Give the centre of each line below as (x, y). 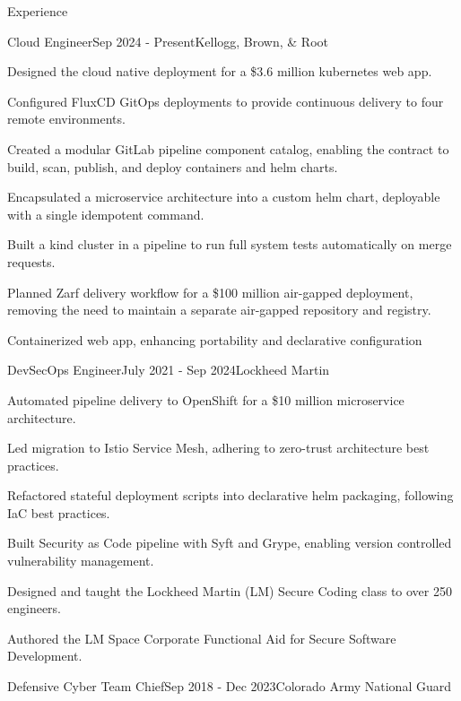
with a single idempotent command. (106, 214)
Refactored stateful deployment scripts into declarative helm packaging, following (230, 495)
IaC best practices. (59, 512)
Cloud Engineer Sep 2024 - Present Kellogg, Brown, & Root (168, 41)
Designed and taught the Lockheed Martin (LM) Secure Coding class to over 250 (230, 590)
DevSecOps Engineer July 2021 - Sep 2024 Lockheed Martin (169, 370)
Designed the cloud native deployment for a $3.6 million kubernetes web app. (220, 71)
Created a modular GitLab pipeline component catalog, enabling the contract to (228, 148)
